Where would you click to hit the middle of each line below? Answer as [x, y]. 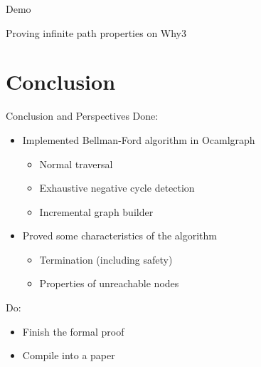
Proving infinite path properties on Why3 [96, 32]
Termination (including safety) [106, 259]
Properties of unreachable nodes [109, 283]
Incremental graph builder [96, 211]
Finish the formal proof [73, 331]
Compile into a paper [69, 355]
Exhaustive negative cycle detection [117, 188]
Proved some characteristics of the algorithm [119, 236]
